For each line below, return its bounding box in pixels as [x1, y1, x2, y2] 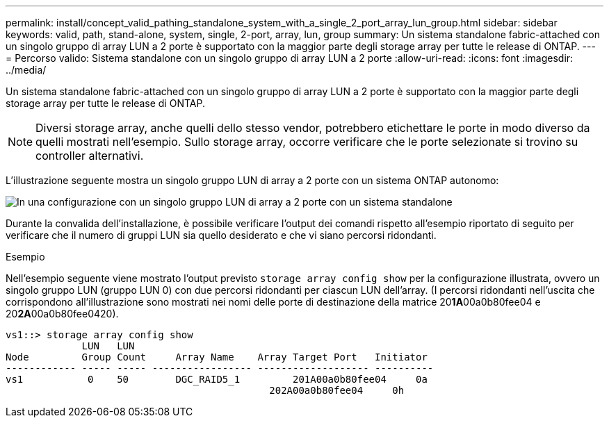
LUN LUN [81, 340, 135, 351]
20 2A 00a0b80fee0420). [6, 308, 119, 320]
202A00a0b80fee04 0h [269, 385, 405, 396]
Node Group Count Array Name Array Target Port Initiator [6, 351, 428, 363]
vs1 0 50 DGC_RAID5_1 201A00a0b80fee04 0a [6, 374, 428, 385]
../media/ [6, 64, 47, 76]
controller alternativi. [35, 149, 144, 163]
